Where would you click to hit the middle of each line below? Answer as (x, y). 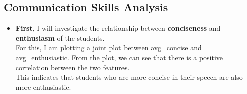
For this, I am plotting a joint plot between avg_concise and (108, 48)
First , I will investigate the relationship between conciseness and (118, 28)
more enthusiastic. (43, 87)
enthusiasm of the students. (60, 38)
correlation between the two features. (72, 67)
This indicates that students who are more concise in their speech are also (129, 77)
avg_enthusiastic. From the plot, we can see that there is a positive (119, 57)
